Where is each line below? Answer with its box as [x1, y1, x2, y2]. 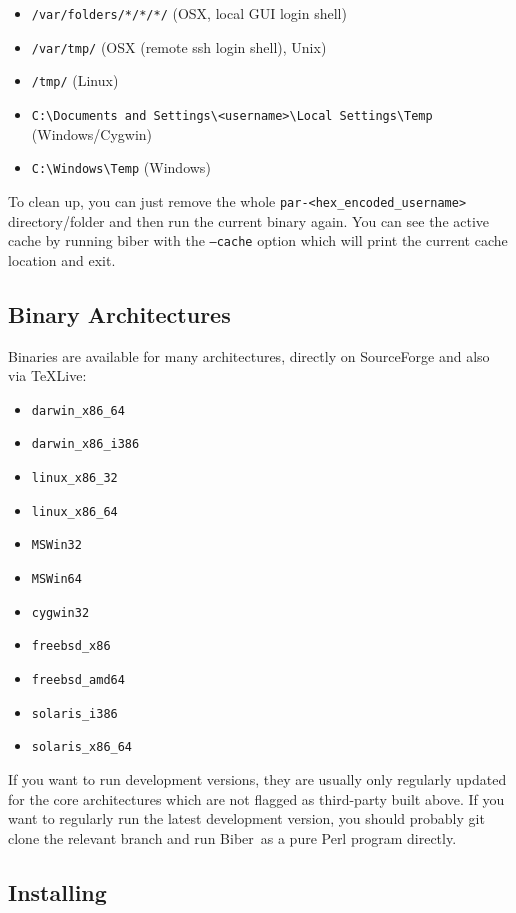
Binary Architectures [8, 298, 231, 329]
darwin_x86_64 [31, 403, 125, 418]
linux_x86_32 [31, 471, 118, 486]
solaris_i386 [31, 706, 118, 721]
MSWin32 [31, 538, 82, 553]
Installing [8, 876, 107, 907]
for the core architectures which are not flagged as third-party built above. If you [8, 788, 505, 809]
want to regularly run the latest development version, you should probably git [8, 808, 485, 829]
